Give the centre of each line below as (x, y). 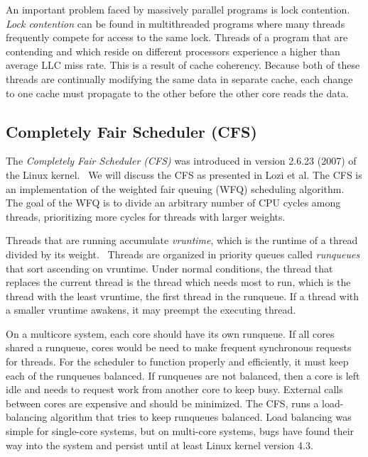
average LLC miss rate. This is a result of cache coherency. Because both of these (183, 65)
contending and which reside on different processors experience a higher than (173, 51)
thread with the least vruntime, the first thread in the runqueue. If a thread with (183, 296)
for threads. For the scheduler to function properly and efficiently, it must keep (177, 362)
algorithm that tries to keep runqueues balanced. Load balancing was (201, 417)
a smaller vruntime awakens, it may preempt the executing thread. (151, 310)
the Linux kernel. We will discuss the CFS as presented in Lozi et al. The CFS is (184, 174)
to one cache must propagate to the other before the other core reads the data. (177, 93)
